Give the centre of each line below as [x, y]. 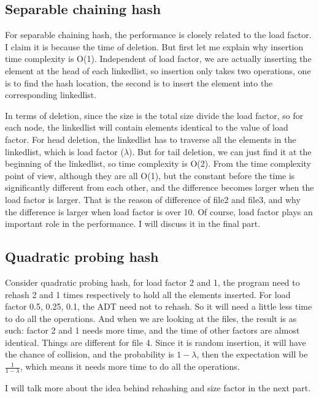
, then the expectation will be [252, 354]
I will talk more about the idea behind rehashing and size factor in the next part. [158, 387]
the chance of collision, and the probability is [90, 354]
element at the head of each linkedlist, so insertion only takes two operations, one [158, 70]
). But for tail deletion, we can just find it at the [220, 151]
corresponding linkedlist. [51, 95]
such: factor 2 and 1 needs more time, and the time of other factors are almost [152, 330]
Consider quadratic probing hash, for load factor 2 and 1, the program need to [152, 282]
